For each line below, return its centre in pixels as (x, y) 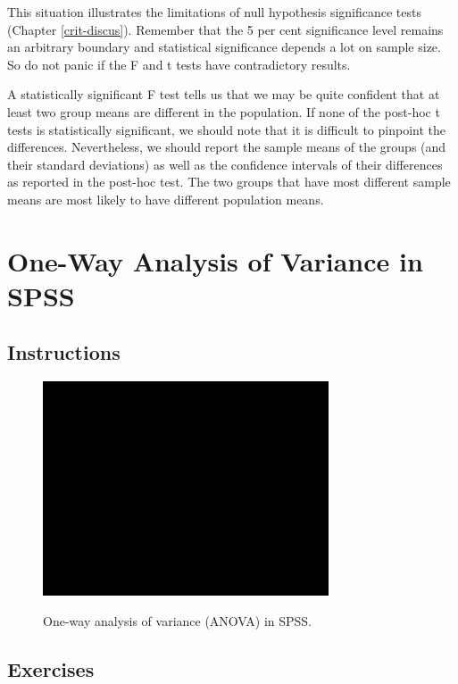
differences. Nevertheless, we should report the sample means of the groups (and (227, 147)
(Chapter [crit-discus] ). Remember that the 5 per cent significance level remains (225, 29)
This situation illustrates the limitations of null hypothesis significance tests (214, 12)
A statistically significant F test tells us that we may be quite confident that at (224, 94)
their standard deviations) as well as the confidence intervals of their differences (225, 164)
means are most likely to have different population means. (166, 199)
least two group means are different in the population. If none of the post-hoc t (224, 111)
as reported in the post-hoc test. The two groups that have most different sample (229, 182)
